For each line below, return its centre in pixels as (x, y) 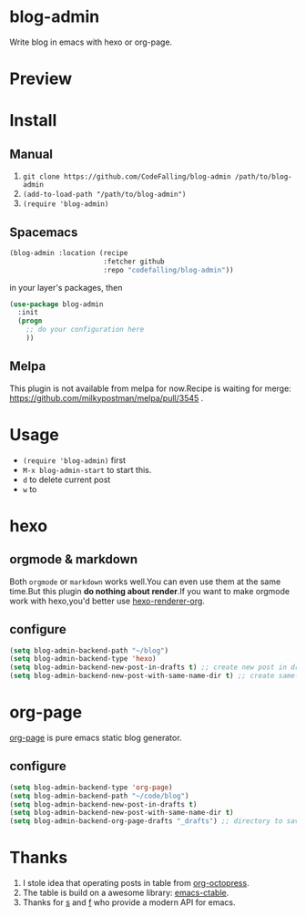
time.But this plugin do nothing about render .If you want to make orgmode (149, 591)
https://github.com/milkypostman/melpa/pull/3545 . (107, 397)
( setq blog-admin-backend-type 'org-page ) (91, 787)
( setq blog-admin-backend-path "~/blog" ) (89, 650)
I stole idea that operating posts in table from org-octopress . (136, 883)
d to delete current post (66, 479)
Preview (41, 79)
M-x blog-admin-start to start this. (87, 469)
